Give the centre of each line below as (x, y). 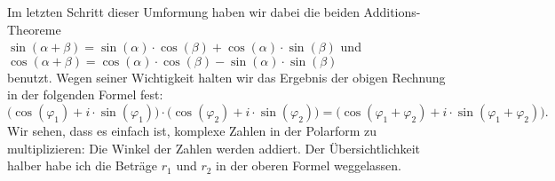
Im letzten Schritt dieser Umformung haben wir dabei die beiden (183, 12)
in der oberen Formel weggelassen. (309, 165)
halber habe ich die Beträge (83, 165)
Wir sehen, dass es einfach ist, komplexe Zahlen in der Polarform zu (192, 130)
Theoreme (34, 29)
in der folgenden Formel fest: (85, 94)
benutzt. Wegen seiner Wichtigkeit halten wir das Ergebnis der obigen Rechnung (226, 77)
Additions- (392, 12)
